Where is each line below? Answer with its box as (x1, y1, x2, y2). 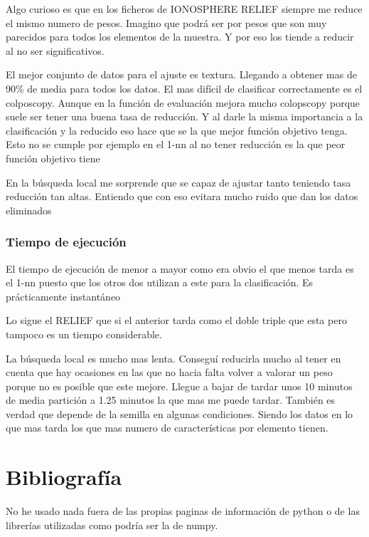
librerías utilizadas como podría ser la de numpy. (6, 517, 218, 532)
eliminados (6, 202, 52, 217)
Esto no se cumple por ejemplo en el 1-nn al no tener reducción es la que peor (6, 137, 346, 152)
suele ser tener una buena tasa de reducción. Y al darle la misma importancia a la (6, 109, 363, 124)
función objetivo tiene (6, 150, 100, 165)
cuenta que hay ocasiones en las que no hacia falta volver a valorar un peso (6, 365, 333, 380)
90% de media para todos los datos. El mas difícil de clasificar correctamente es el (6, 80, 363, 95)
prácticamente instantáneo (6, 288, 121, 303)
